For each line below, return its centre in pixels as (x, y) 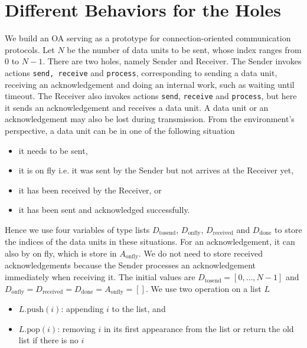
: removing (76, 328)
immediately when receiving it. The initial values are (100, 277)
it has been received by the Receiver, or (90, 190)
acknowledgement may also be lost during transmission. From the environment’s (150, 119)
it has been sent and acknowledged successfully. (104, 210)
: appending (82, 309)
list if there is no (48, 340)
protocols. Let (30, 49)
